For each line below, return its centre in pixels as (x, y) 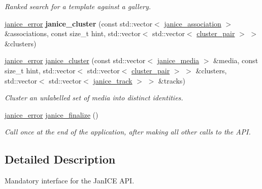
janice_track (113, 80)
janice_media (178, 60)
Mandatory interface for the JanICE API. (70, 181)
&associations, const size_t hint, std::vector (73, 33)
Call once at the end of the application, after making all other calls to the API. (128, 132)
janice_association (193, 23)
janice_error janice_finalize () (52, 114)
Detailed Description (60, 159)
